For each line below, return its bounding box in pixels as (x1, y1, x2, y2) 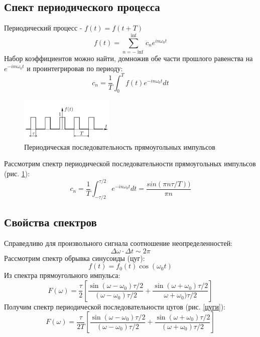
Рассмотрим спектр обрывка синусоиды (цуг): (4, 252, 145, 263)
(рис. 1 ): (4, 168, 30, 178)
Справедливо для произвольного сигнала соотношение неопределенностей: (4, 238, 233, 248)
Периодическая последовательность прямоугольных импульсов (24, 141, 215, 152)
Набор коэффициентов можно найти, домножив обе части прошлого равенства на (4, 53, 253, 63)
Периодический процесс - (4, 23, 82, 33)
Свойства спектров (4, 214, 97, 230)
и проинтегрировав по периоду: (27, 63, 123, 73)
